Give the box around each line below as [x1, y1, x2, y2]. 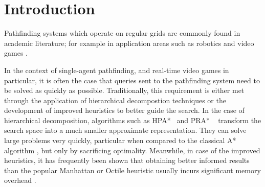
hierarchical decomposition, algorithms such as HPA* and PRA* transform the [4, 114, 261, 125]
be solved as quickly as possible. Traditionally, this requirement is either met [4, 85, 245, 96]
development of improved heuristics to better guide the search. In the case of [4, 105, 245, 115]
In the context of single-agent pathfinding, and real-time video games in [4, 64, 229, 75]
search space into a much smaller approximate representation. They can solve [4, 125, 247, 135]
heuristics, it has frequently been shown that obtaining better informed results [4, 155, 250, 166]
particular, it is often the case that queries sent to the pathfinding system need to [4, 75, 260, 85]
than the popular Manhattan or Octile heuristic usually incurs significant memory [4, 165, 261, 175]
